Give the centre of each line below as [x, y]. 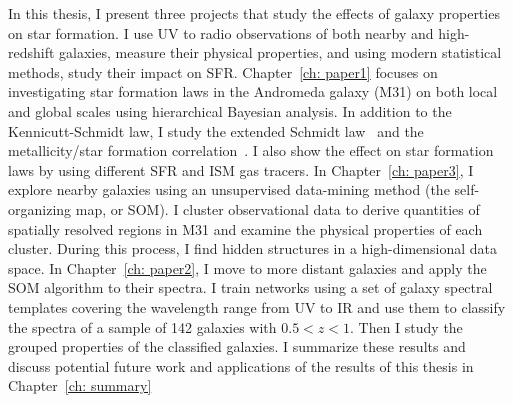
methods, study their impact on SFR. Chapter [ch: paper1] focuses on [223, 71]
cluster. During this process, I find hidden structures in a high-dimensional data [253, 248]
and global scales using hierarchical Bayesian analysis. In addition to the [230, 110]
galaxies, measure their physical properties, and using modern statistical [280, 52]
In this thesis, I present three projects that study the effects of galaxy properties [254, 13]
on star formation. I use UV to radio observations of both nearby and [221, 32]
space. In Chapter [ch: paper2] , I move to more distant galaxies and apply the [247, 267]
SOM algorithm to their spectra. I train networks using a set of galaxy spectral [250, 287]
